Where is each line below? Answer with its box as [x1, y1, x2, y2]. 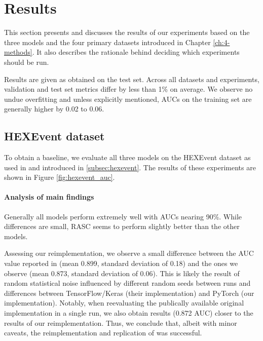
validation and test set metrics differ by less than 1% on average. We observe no [4, 84, 253, 94]
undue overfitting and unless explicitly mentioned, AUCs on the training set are [4, 93, 252, 104]
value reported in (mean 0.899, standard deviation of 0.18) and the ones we [4, 258, 238, 269]
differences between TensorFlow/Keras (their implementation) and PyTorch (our [4, 287, 254, 298]
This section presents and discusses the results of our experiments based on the [4, 27, 250, 37]
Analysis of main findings [4, 192, 94, 202]
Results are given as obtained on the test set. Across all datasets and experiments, [4, 73, 259, 84]
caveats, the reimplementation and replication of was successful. [4, 327, 202, 338]
